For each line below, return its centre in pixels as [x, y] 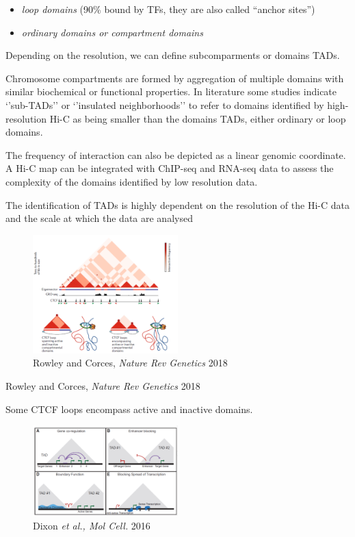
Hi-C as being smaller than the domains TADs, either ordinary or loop [198, 118]
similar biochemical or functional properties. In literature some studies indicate [171, 91]
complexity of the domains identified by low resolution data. [132, 181]
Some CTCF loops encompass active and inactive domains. [129, 409]
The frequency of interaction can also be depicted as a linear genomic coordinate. [176, 154]
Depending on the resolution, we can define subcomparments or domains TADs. [173, 55]
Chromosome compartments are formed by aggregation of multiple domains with [175, 78]
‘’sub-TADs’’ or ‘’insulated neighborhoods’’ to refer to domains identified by [165, 104]
